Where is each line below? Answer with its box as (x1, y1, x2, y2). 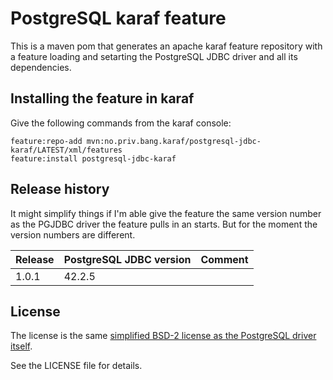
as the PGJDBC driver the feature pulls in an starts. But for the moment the (10, 218, 318, 230)
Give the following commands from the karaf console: (10, 117, 232, 129)
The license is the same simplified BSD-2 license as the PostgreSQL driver (10, 330, 317, 342)
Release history (10, 181, 110, 198)
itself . (10, 340, 33, 352)
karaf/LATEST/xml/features (10, 145, 123, 155)
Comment (200, 252, 249, 266)
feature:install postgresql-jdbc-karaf (10, 153, 177, 164)
